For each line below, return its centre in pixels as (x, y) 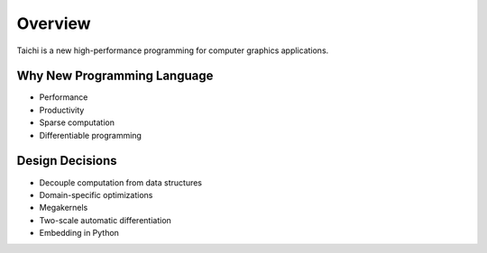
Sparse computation (77, 122)
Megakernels (64, 208)
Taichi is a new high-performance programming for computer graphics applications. (173, 50)
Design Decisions (67, 161)
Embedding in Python (79, 233)
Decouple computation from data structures (121, 182)
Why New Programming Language (115, 76)
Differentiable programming (90, 135)
